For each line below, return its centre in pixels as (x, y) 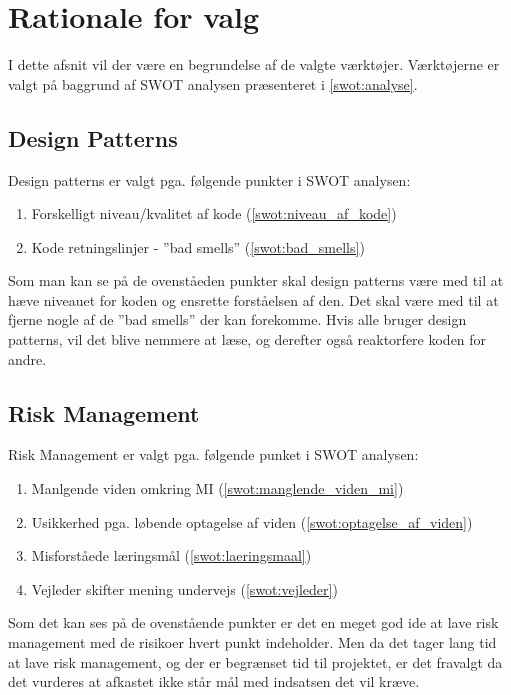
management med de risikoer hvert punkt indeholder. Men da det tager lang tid (252, 642)
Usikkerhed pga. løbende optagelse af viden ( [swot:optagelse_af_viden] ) (252, 521)
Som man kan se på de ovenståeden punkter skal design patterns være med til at (256, 280)
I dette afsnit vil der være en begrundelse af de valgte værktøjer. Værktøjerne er (254, 64)
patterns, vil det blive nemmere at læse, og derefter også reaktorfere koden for (247, 339)
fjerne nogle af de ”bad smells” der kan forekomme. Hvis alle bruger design (237, 319)
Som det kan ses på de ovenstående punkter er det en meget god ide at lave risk (253, 622)
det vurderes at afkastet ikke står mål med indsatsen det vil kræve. (214, 681)
